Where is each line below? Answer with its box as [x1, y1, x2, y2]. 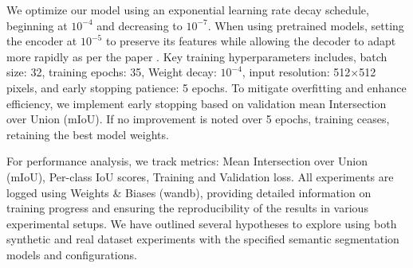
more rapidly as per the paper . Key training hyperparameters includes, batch [6, 48, 387, 64]
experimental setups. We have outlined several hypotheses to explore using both [6, 215, 397, 231]
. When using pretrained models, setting [207, 17, 404, 33]
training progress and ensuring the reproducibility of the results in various [6, 200, 368, 216]
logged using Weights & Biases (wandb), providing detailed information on [6, 184, 372, 200]
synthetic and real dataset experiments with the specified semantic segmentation [6, 231, 399, 247]
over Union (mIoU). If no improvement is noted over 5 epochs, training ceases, [6, 111, 390, 127]
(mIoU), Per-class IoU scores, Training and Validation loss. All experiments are [6, 168, 394, 184]
